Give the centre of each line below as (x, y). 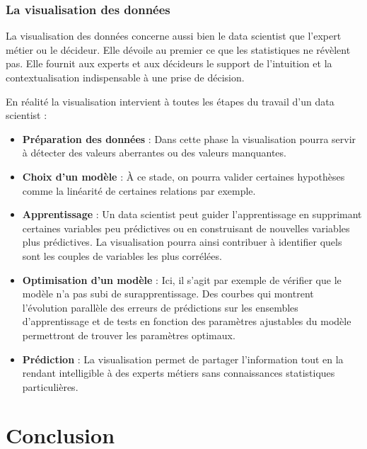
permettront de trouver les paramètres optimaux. (129, 335)
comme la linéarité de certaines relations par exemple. (139, 190)
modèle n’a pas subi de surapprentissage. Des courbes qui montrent (168, 294)
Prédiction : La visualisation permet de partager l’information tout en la (183, 359)
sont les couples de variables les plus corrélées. (122, 255)
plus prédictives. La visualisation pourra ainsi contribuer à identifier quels (182, 242)
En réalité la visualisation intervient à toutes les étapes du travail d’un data (170, 101)
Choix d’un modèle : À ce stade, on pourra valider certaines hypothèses (183, 176)
